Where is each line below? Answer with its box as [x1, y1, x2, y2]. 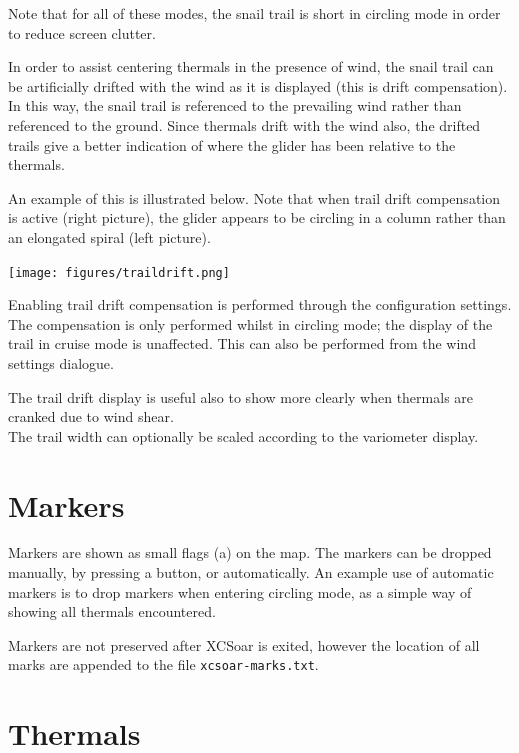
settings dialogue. [8, 352, 114, 373]
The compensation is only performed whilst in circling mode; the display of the [8, 313, 493, 334]
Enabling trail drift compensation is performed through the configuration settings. [8, 294, 512, 315]
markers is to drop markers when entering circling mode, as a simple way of [8, 581, 472, 602]
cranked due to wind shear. [8, 406, 174, 427]
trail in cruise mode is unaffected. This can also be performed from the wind [8, 333, 476, 354]
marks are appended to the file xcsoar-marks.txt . [8, 654, 319, 675]
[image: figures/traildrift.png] [8, 265, 230, 280]
